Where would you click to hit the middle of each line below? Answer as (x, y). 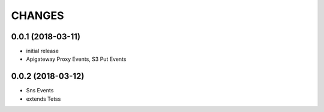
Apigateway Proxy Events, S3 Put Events (76, 59)
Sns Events (40, 91)
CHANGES (37, 15)
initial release (43, 51)
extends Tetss (43, 99)
